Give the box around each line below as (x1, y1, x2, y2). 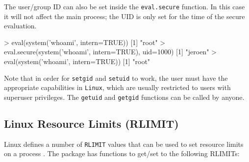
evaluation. (4, 21, 37, 31)
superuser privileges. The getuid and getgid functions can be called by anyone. (4, 92, 245, 102)
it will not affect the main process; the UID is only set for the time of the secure (4, 11, 245, 21)
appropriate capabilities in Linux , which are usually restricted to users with (4, 82, 231, 93)
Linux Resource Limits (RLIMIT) (4, 116, 179, 131)
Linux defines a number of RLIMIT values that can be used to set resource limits (4, 139, 244, 149)
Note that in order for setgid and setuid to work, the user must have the (4, 72, 228, 83)
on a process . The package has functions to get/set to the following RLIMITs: (4, 148, 240, 159)
